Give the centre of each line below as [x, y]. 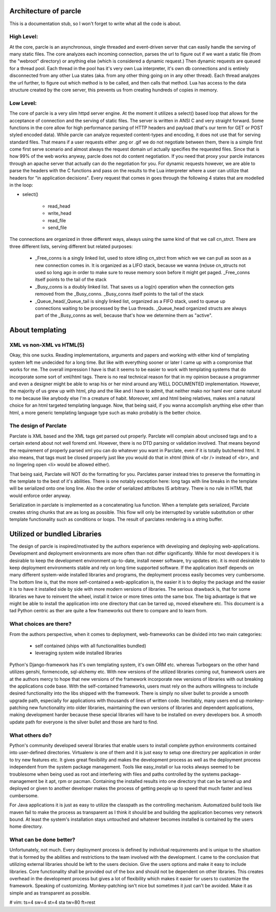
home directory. [26, 826]
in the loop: [21, 185]
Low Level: [23, 103]
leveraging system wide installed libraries [78, 653]
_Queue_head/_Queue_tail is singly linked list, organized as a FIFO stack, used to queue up [130, 301]
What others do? [31, 735]
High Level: [24, 37]
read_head [59, 206]
